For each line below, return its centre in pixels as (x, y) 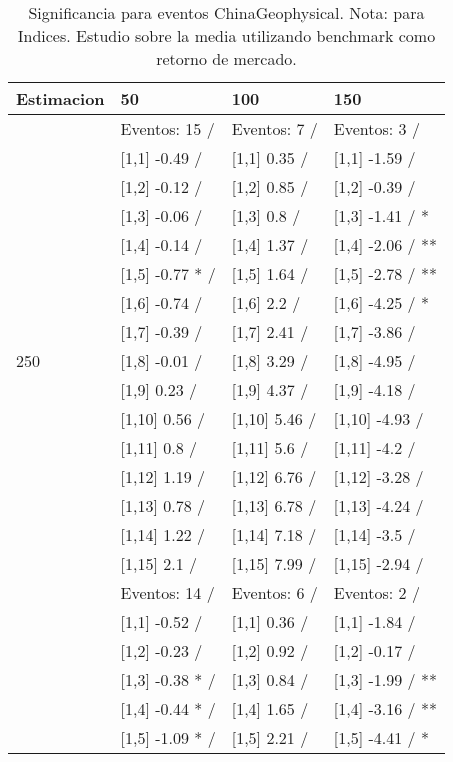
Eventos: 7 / (274, 128)
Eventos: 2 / (376, 592)
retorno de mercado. (226, 58)
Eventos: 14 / (167, 592)
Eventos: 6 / (274, 592)
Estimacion (60, 98)
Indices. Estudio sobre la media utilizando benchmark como (226, 35)
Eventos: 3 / (376, 128)
